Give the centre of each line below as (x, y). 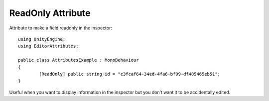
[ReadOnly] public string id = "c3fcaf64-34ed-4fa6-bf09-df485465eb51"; (130, 74)
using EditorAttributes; (48, 46)
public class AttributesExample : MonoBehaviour (78, 60)
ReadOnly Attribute (50, 13)
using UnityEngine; (42, 39)
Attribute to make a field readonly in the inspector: (61, 28)
